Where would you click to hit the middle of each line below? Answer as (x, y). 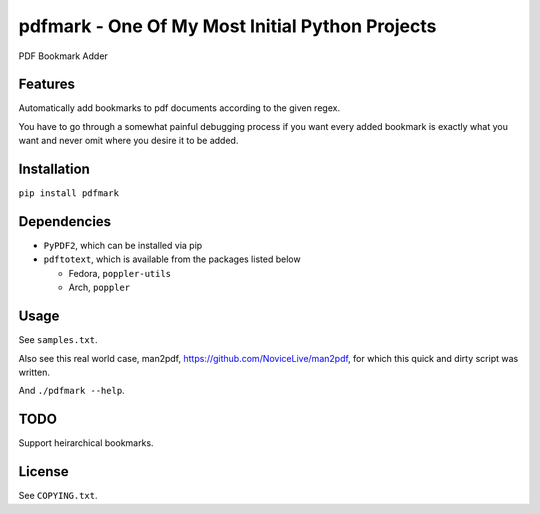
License (43, 471)
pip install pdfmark (69, 193)
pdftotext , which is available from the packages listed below (172, 259)
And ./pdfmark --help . (71, 391)
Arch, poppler (99, 287)
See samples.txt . (58, 340)
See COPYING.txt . (58, 496)
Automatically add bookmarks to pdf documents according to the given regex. (179, 108)
